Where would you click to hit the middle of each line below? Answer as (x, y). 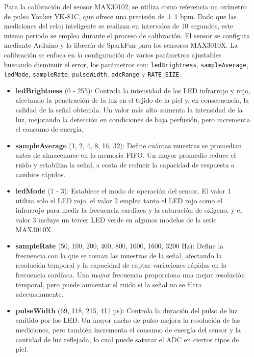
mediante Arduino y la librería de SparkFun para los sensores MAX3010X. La (121, 45)
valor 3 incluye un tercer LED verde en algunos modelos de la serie (116, 220)
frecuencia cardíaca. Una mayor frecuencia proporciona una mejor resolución (130, 274)
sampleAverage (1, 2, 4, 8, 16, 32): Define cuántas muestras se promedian (129, 145)
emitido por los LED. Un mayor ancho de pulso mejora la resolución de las (128, 320)
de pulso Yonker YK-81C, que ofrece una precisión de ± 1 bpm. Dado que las (120, 16)
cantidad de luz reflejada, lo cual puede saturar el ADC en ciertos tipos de (127, 339)
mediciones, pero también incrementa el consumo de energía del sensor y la (128, 329)
